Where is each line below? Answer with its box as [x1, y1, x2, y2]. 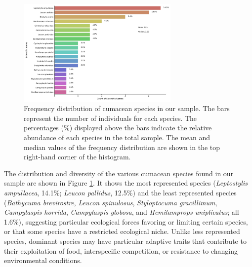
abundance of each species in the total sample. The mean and [24, 132, 210, 143]
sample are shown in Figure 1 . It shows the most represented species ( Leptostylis [4, 178, 248, 188]
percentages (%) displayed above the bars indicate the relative [24, 122, 212, 133]
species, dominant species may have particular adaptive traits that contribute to [4, 235, 247, 246]
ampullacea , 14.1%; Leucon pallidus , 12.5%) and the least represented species [4, 188, 237, 197]
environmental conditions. [4, 255, 82, 266]
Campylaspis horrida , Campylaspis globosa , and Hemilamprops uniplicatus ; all [4, 207, 239, 217]
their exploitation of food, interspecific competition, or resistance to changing [4, 245, 238, 256]
